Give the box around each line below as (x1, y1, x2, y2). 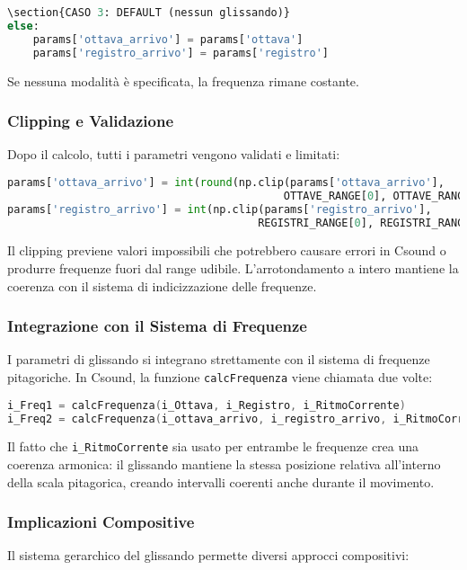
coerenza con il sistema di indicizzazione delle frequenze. (7, 276, 317, 295)
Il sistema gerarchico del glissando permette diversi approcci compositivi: (7, 546, 410, 565)
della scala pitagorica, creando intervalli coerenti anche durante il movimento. (7, 472, 435, 491)
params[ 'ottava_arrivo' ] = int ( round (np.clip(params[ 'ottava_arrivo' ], (7, 175, 445, 189)
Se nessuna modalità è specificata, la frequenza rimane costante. (7, 71, 359, 90)
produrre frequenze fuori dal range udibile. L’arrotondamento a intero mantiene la (7, 259, 459, 277)
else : (7, 19, 40, 32)
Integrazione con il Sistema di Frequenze (7, 315, 307, 337)
